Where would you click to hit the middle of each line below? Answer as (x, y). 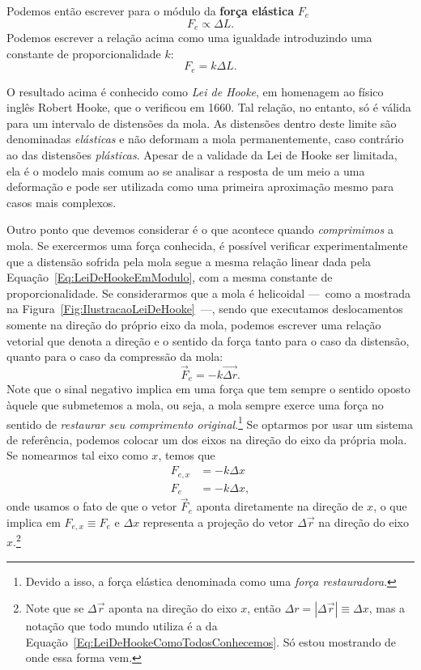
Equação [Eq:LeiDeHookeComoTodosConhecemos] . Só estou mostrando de (211, 641)
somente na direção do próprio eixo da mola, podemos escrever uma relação (194, 324)
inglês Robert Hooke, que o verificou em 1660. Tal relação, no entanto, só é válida (209, 107)
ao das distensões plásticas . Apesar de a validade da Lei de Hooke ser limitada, (202, 155)
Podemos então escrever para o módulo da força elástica (150, 11)
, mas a (387, 608)
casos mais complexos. (62, 202)
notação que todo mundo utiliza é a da (121, 626)
